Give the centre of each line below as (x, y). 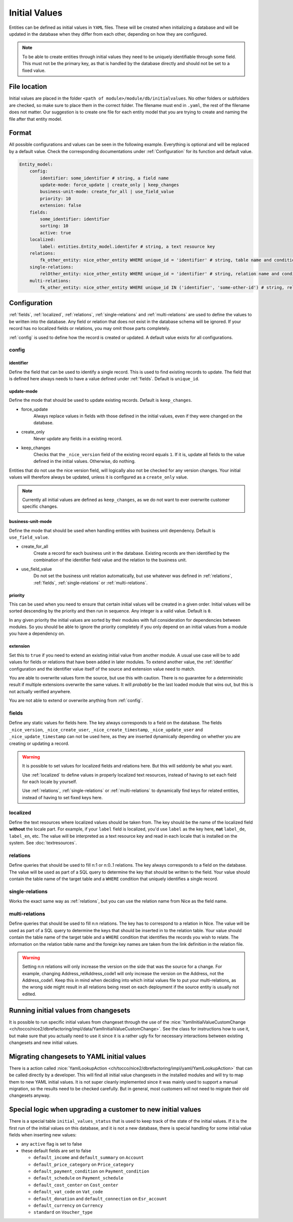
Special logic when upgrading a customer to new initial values (105, 1110)
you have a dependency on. (37, 633)
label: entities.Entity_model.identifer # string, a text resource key (127, 246)
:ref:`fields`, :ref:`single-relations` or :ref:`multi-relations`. (91, 583)
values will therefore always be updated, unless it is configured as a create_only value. (99, 477)
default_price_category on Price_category (84, 1164)
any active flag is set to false (52, 1144)
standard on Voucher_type (63, 1212)
